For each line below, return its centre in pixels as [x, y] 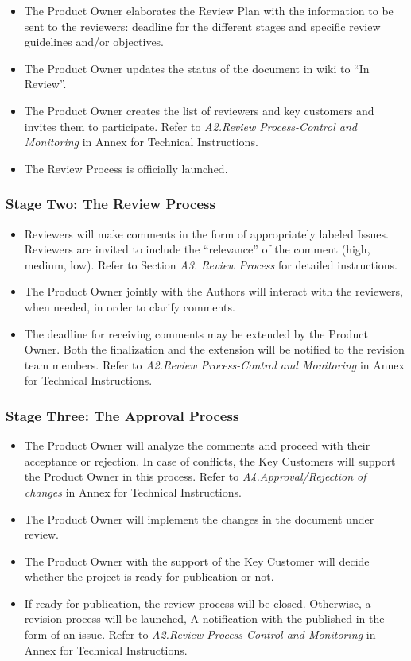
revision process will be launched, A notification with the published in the [204, 618]
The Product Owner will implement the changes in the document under [199, 518]
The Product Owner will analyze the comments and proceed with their [197, 445]
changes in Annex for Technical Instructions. [133, 491]
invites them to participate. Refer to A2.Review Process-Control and [190, 126]
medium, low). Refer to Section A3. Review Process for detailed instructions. [211, 264]
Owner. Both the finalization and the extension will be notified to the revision [214, 349]
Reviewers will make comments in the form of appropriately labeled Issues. [206, 233]
